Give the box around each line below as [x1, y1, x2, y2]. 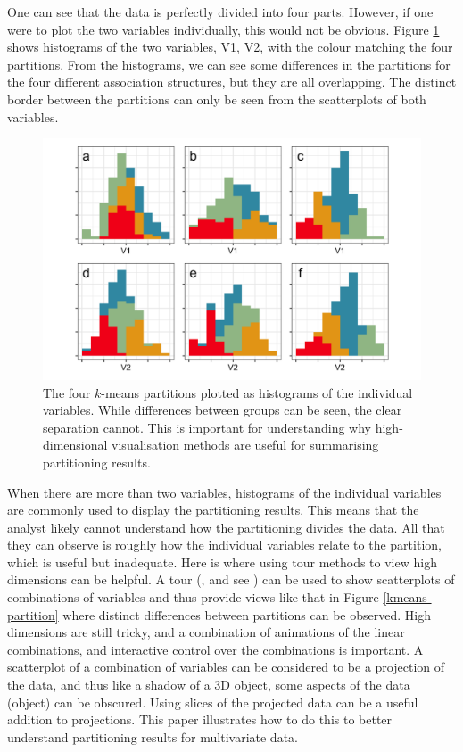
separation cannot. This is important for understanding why [43, 417, 372, 436]
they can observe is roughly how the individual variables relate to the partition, [7, 535, 442, 554]
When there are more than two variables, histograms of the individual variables [7, 483, 442, 501]
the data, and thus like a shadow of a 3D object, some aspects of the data [7, 675, 410, 694]
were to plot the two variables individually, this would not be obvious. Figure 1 [7, 20, 440, 38]
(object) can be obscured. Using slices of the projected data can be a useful [7, 692, 418, 711]
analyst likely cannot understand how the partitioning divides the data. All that [7, 517, 445, 536]
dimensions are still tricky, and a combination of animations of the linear [7, 623, 405, 641]
